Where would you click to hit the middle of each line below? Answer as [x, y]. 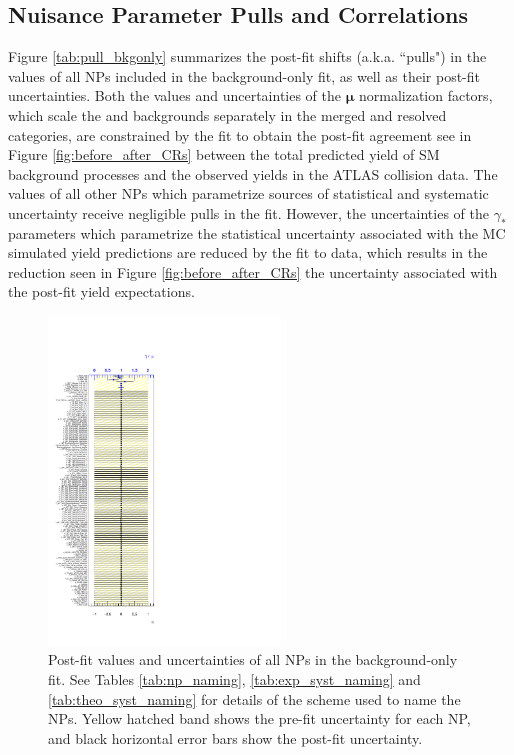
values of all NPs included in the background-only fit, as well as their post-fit [244, 75]
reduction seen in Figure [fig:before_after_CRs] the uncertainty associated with [253, 271]
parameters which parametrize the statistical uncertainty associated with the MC [257, 232]
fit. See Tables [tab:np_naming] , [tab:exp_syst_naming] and [234, 679]
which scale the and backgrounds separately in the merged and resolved [227, 114]
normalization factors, [425, 95]
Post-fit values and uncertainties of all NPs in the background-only [253, 659]
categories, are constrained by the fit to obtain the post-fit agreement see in [240, 134]
